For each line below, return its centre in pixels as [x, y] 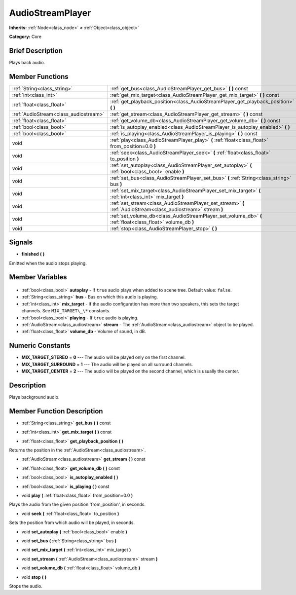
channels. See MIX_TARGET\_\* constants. [66, 311]
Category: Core [25, 37]
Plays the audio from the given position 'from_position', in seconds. [77, 504]
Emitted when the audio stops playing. [48, 263]
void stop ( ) [34, 577]
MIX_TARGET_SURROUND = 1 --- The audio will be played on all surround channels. [107, 364]
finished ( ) [33, 254]
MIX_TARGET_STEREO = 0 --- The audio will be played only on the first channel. [104, 357]
